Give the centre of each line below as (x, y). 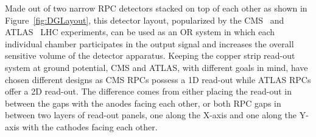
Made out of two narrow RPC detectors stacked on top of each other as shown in (156, 8)
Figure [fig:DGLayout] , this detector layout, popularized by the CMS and (145, 20)
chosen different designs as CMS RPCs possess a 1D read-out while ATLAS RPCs (158, 79)
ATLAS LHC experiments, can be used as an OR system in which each (140, 32)
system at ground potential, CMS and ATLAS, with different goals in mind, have (156, 67)
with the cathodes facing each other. (90, 126)
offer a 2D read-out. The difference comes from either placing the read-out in (149, 91)
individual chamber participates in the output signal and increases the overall (149, 43)
